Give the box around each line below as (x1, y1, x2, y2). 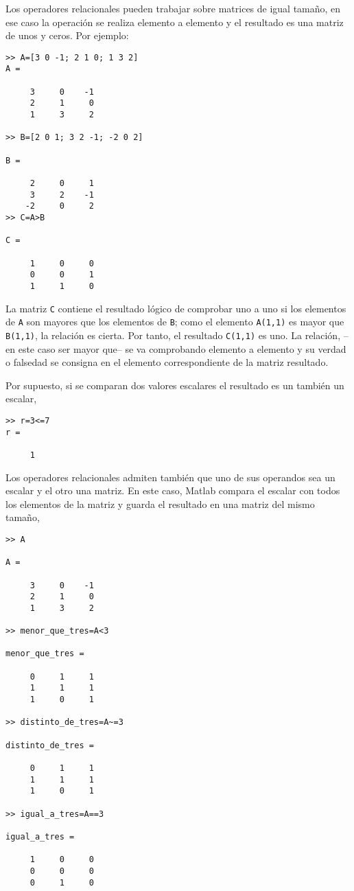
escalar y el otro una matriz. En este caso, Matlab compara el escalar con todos (5, 483, 340, 498)
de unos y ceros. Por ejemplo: (5, 28, 129, 43)
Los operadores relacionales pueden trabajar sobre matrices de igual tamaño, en (5, 1, 341, 15)
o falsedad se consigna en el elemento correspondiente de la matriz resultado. (5, 355, 329, 369)
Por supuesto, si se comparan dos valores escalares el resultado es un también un (5, 378, 344, 392)
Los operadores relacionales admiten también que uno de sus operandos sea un (5, 470, 335, 484)
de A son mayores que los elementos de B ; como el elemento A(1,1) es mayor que (5, 314, 344, 329)
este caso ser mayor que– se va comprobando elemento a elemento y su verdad (18, 341, 346, 356)
